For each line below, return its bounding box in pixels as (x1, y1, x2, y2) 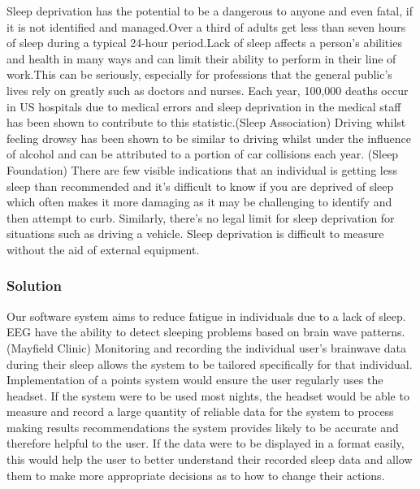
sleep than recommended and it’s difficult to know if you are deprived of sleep (6, 177, 394, 194)
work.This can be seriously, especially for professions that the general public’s (6, 66, 392, 83)
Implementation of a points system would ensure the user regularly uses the (6, 371, 383, 388)
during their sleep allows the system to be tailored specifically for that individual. (6, 355, 413, 372)
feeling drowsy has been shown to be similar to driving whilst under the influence (6, 129, 411, 146)
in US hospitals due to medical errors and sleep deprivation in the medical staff (6, 97, 401, 115)
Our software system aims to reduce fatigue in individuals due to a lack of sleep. (6, 307, 406, 324)
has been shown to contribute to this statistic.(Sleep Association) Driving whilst (6, 114, 406, 131)
